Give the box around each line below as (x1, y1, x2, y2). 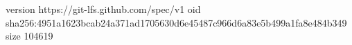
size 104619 (6, 29, 53, 43)
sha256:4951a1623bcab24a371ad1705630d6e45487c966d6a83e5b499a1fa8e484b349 (6, 15, 347, 29)
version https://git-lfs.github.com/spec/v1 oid (6, 2, 201, 16)
